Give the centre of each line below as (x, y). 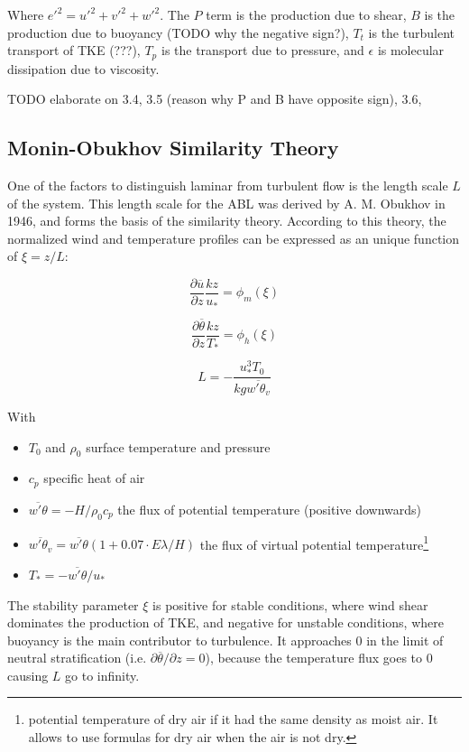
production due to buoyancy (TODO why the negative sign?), (178, 32)
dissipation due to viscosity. (83, 68)
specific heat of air (94, 478)
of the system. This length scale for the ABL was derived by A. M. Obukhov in (226, 203)
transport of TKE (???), (74, 50)
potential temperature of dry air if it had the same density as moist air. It (233, 719)
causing (28, 675)
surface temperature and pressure (178, 446)
